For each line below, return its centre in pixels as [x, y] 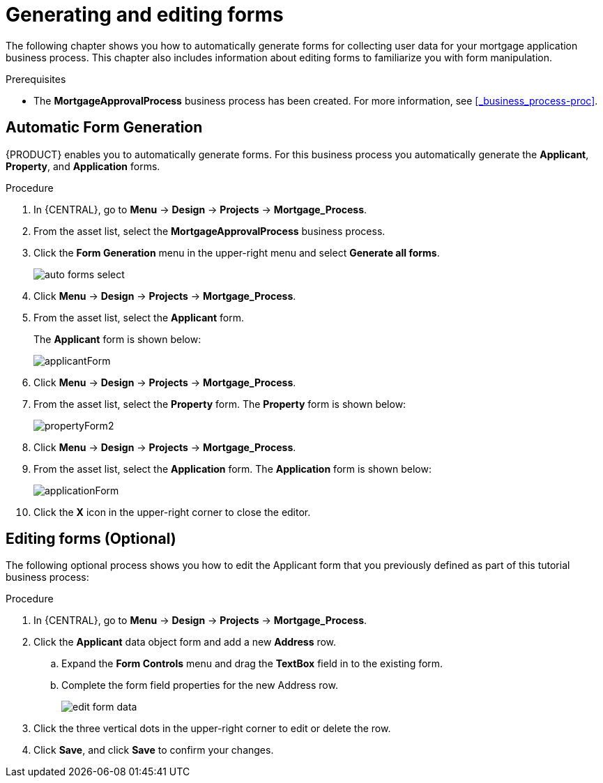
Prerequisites [36, 79]
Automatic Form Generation [104, 128]
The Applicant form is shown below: [117, 339]
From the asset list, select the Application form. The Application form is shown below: [232, 469]
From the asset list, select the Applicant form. [139, 317]
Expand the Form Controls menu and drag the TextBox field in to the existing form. [252, 664]
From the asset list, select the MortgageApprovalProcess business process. [209, 231]
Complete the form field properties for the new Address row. [200, 685]
